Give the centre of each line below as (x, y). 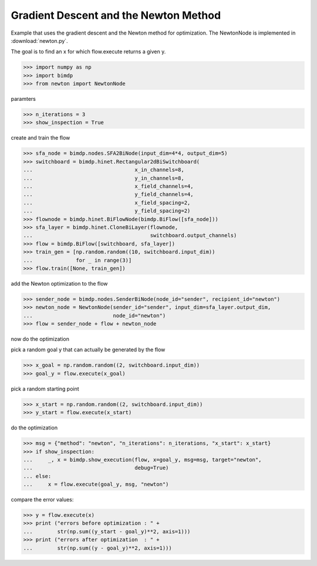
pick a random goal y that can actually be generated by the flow (88, 350)
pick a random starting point (45, 389)
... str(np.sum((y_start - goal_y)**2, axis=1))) (107, 531)
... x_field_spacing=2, (107, 203)
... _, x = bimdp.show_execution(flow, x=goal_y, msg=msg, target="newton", (142, 460)
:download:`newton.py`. (39, 40)
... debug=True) (96, 468)
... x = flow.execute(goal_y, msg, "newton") (96, 484)
